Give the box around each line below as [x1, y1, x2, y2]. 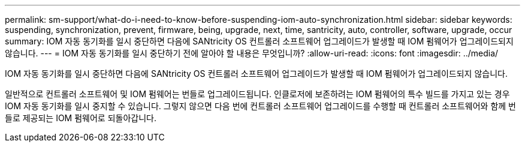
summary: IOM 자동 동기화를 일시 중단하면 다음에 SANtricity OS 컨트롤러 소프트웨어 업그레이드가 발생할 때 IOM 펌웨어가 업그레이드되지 [5, 36, 514, 46]
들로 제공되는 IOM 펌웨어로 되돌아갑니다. [5, 113, 156, 123]
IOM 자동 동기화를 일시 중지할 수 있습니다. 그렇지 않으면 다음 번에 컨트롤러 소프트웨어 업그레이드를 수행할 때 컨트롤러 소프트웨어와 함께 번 [5, 101, 516, 111]
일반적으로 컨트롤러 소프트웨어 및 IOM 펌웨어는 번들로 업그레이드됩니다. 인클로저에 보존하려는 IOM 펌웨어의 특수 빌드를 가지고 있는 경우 [5, 89, 510, 99]
